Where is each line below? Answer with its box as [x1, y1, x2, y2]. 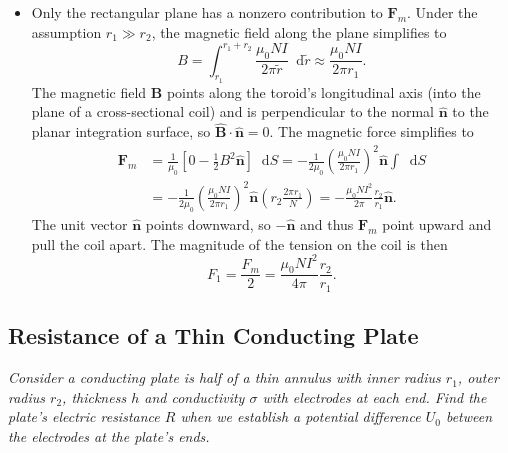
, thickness [62, 386, 127, 407]
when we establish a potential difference [180, 406, 421, 427]
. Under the [407, 2, 478, 22]
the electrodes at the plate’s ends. [8, 425, 210, 446]
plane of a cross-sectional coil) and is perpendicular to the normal [31, 101, 434, 122]
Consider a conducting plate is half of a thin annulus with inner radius [8, 367, 441, 388]
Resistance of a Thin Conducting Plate [8, 320, 419, 351]
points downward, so [145, 213, 271, 234]
